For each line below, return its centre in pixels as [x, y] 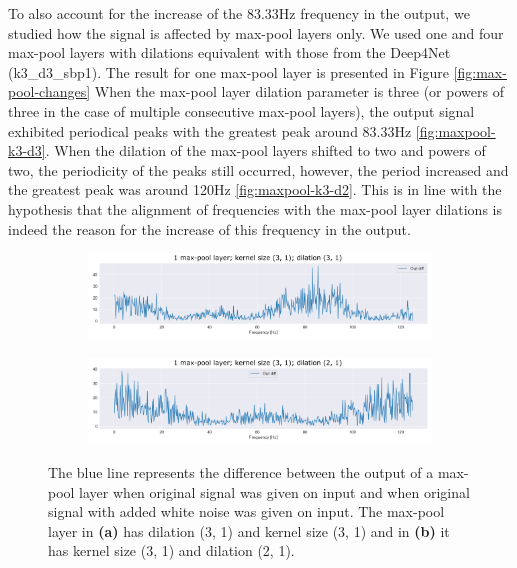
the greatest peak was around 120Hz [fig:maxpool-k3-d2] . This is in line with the [255, 189]
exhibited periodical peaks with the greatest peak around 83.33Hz [210, 130]
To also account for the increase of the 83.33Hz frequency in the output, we [239, 13]
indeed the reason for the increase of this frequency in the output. [209, 228]
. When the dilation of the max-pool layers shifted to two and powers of [265, 150]
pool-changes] [49, 91]
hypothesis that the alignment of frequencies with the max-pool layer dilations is [255, 208]
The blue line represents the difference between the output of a [241, 471]
